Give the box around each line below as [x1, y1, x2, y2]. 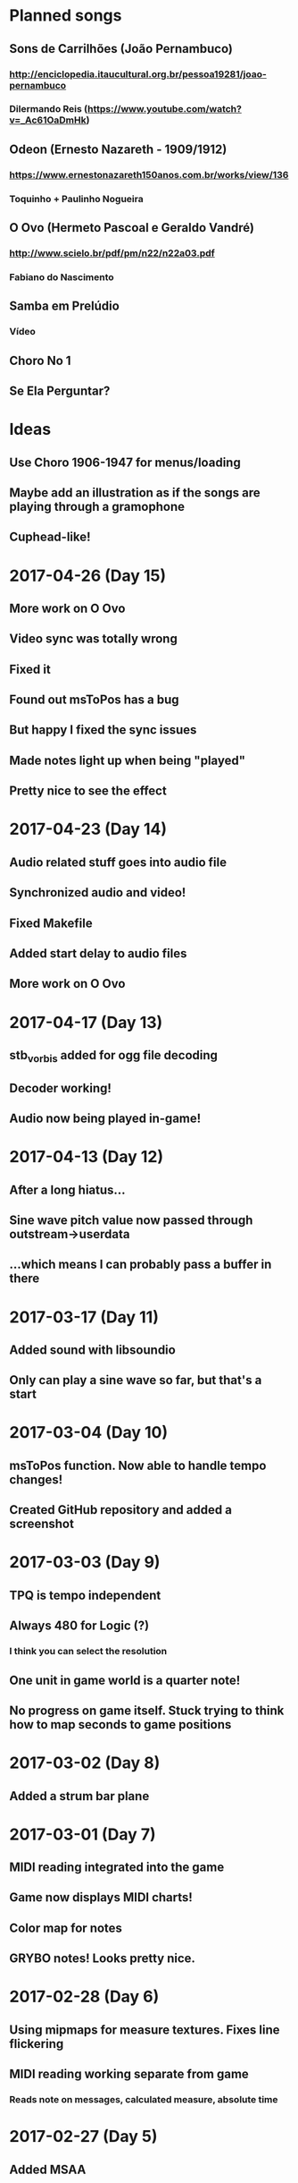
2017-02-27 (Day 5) [9, 2127, 158, 2147]
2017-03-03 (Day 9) [9, 1552, 161, 1573]
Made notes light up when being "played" [9, 752, 246, 768]
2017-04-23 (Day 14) [9, 820, 168, 839]
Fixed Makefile [9, 915, 93, 930]
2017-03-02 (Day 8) [9, 1753, 161, 1773]
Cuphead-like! [9, 530, 91, 545]
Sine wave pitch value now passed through [9, 1212, 253, 1227]
